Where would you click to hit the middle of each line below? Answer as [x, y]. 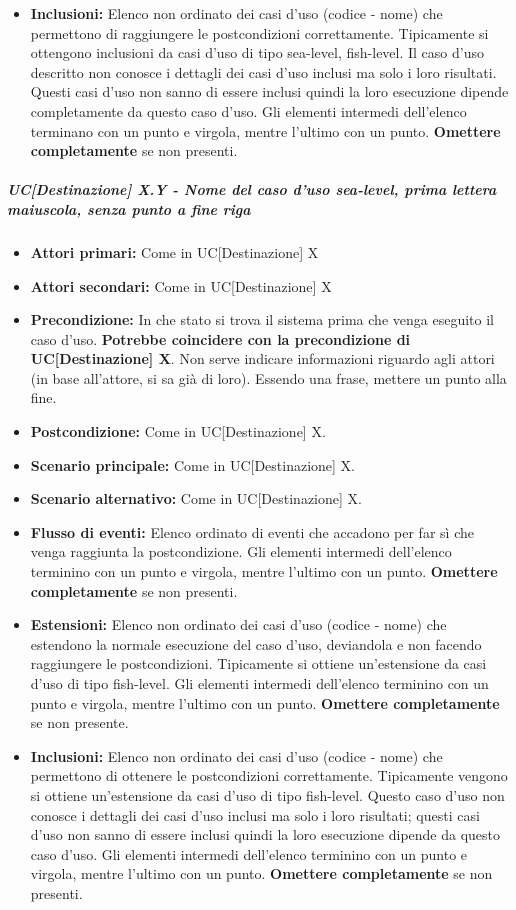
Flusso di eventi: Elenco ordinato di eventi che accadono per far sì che [252, 531]
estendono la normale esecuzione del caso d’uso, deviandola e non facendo [256, 643]
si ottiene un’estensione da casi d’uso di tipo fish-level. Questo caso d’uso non [267, 794]
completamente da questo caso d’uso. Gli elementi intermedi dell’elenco [248, 110]
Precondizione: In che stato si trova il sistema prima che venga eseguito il [262, 319]
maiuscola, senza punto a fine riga [129, 208]
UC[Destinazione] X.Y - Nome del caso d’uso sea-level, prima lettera [252, 189]
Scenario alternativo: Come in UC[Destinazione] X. [196, 498]
